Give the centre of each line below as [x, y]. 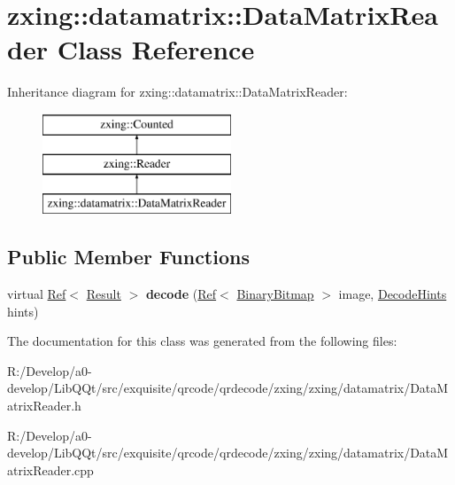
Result [104, 294]
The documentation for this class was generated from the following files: [202, 341]
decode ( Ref [181, 294]
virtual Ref [37, 294]
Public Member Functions [128, 257]
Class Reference [156, 49]
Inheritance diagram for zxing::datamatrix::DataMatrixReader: [177, 92]
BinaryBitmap [275, 294]
